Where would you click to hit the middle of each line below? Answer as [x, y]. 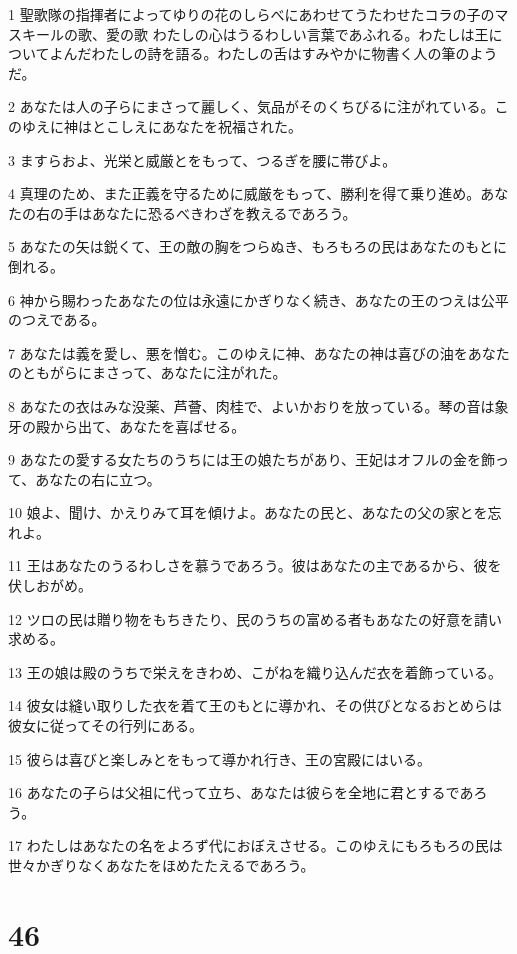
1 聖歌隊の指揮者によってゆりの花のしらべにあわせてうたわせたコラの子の [251, 14]
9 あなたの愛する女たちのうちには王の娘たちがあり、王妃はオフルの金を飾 [252, 459]
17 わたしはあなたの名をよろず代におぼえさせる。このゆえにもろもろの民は [255, 845]
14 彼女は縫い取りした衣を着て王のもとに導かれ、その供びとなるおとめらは [255, 705]
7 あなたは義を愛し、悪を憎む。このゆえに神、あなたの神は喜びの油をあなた [259, 352]
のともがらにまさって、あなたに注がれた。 [147, 372]
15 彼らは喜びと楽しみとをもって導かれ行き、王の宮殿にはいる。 [219, 758]
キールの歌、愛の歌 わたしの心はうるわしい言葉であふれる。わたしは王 [255, 33]
